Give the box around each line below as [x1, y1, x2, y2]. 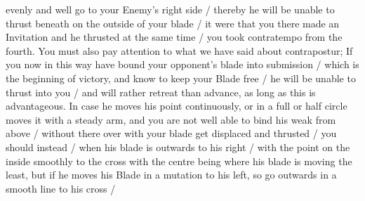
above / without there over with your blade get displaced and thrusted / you [6, 126, 337, 141]
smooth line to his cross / [6, 181, 116, 195]
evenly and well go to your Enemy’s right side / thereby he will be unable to [6, 2, 335, 16]
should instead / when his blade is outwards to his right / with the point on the [6, 139, 350, 154]
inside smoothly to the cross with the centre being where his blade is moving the [6, 153, 352, 168]
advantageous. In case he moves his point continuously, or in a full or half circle [6, 98, 347, 113]
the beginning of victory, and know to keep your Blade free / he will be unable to [6, 70, 356, 85]
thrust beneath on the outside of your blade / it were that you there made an [6, 15, 340, 30]
